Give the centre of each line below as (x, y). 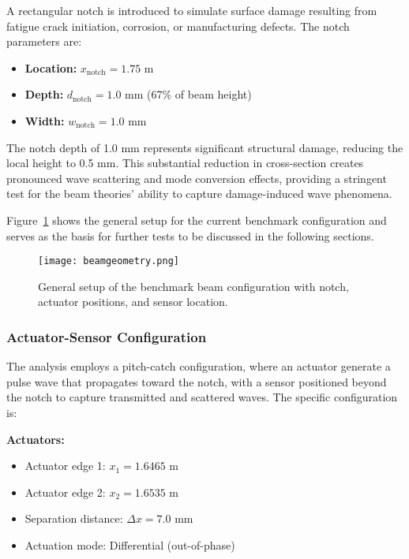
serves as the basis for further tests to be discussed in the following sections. (190, 235)
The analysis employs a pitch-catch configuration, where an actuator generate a (199, 366)
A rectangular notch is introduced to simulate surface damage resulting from (192, 10)
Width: (45, 120)
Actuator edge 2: (65, 492)
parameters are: (44, 41)
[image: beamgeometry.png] (109, 261)
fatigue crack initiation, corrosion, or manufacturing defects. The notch (178, 26)
